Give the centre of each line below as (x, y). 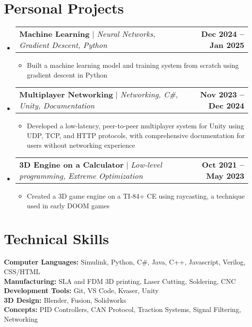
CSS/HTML (22, 271)
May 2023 (225, 176)
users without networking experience (81, 145)
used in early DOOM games (68, 205)
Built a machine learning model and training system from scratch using (133, 65)
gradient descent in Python (67, 74)
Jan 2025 (227, 45)
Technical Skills (56, 239)
